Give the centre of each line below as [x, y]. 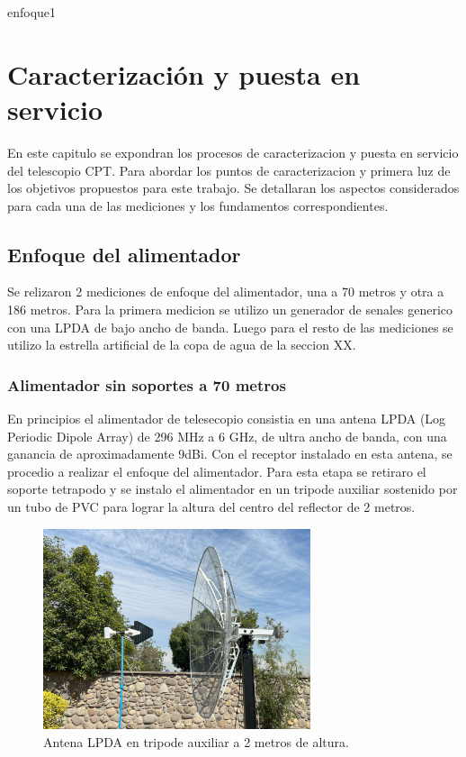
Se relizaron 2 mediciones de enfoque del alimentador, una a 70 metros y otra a [226, 292]
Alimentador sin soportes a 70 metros [147, 384]
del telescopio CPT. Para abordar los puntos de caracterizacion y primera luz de [229, 170]
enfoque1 [32, 12]
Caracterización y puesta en [184, 73]
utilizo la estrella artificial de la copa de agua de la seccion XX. [182, 345]
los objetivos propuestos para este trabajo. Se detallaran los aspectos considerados [233, 188]
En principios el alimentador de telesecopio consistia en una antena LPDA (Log [227, 419]
